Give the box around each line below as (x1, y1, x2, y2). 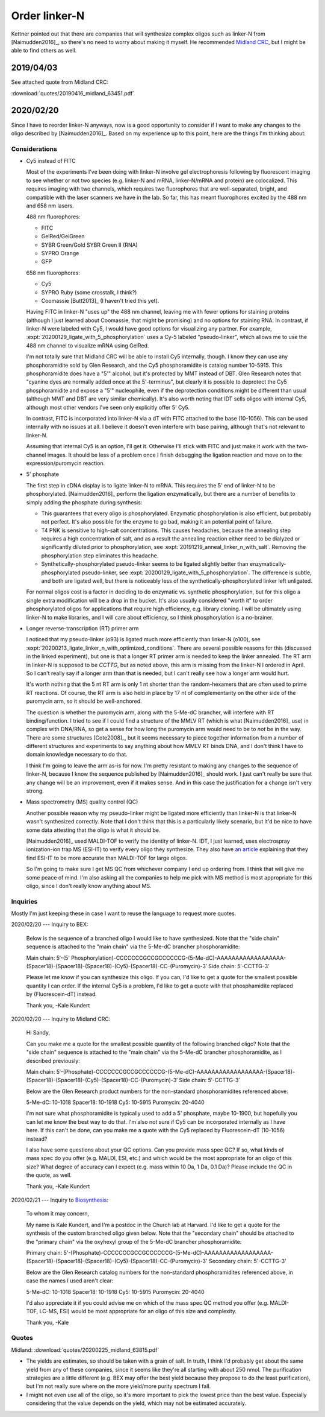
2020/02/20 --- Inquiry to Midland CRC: (11, 1015, 111, 1022)
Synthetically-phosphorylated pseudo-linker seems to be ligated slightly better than (41, 560, 249, 568)
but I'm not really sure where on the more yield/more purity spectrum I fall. (26, 1383, 211, 1390)
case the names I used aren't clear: (26, 1277, 114, 1284)
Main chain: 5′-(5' (26, 954, 70, 962)
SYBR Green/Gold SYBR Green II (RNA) (41, 241, 138, 249)
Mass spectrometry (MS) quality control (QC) (26, 798, 138, 805)
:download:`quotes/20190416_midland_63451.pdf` (11, 89, 135, 97)
